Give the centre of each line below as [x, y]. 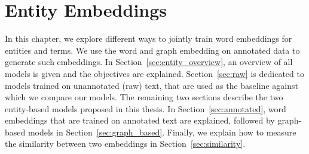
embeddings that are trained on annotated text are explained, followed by [140, 120]
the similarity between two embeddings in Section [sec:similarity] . [125, 144]
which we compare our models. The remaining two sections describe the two [144, 97]
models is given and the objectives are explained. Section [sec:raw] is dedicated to [154, 73]
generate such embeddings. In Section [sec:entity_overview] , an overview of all [149, 62]
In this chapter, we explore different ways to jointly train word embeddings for [149, 38]
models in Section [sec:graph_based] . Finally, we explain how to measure [162, 132]
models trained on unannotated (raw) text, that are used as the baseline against [152, 85]
